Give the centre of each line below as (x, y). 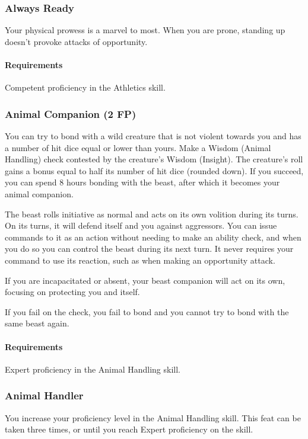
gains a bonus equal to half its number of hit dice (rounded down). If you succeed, (154, 170)
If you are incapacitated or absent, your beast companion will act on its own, (145, 280)
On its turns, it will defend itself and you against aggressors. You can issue (141, 225)
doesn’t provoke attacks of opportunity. (76, 41)
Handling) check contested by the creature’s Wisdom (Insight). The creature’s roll (154, 159)
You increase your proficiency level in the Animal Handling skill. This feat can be (153, 417)
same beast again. (37, 323)
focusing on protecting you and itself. (72, 292)
